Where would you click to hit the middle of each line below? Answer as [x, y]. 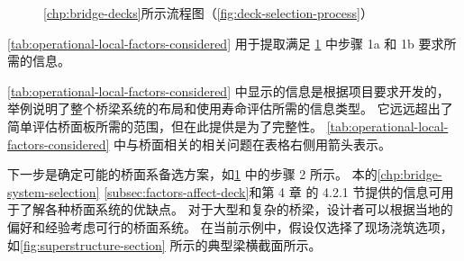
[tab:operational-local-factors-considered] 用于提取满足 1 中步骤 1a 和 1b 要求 [226, 43]
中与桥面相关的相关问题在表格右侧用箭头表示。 [253, 144]
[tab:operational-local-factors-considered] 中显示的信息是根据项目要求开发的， [228, 90]
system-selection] [54, 191]
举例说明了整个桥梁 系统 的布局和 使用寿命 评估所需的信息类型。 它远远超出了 [230, 108]
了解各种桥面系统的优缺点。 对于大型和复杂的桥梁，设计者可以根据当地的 [236, 209]
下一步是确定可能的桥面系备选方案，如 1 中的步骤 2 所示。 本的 [192, 174]
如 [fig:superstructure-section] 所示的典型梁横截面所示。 [164, 244]
